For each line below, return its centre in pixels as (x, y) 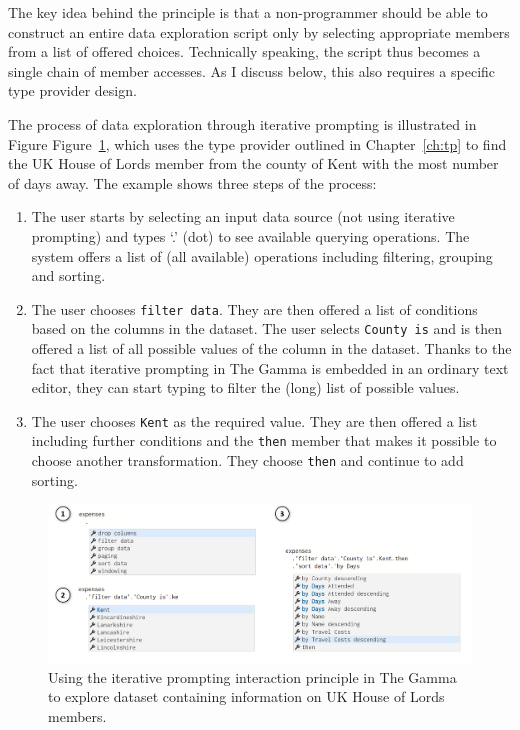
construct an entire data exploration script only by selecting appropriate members (259, 31)
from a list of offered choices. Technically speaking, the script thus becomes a (244, 51)
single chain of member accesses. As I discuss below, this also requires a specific (252, 70)
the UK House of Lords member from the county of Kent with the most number (253, 163)
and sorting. (68, 275)
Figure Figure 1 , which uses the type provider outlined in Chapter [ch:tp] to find (257, 143)
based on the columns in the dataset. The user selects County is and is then (266, 328)
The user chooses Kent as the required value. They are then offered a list (254, 420)
